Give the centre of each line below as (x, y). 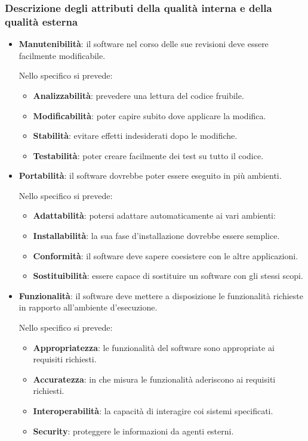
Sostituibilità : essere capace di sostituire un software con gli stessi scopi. (168, 276)
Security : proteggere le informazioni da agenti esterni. (133, 431)
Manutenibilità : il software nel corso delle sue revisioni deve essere (144, 44)
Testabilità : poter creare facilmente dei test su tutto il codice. (148, 155)
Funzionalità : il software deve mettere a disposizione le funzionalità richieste (161, 295)
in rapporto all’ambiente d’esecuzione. (88, 307)
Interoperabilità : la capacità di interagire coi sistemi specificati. (153, 411)
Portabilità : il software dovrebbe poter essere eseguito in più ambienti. (150, 176)
